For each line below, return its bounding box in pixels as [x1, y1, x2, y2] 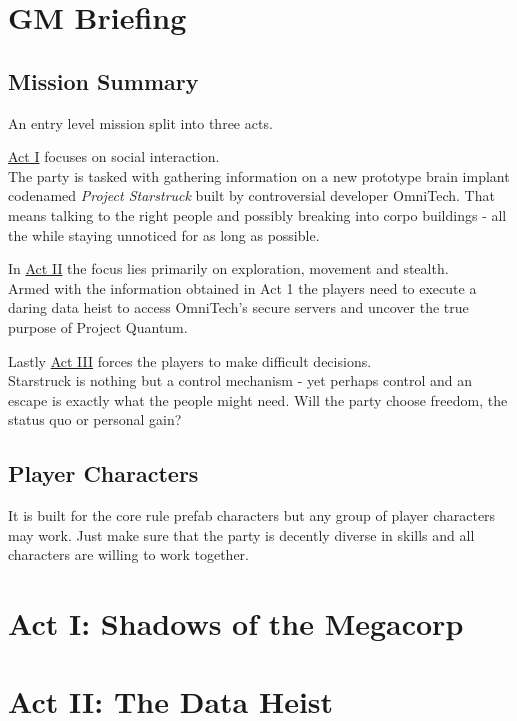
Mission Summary [8, 65, 199, 96]
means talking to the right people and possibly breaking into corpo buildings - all [8, 204, 507, 225]
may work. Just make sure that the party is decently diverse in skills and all [8, 524, 475, 545]
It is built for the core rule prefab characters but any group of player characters [8, 505, 496, 526]
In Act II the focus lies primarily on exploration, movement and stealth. [8, 258, 449, 279]
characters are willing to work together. [8, 544, 249, 565]
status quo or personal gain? [8, 409, 182, 430]
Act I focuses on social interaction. [8, 146, 220, 167]
